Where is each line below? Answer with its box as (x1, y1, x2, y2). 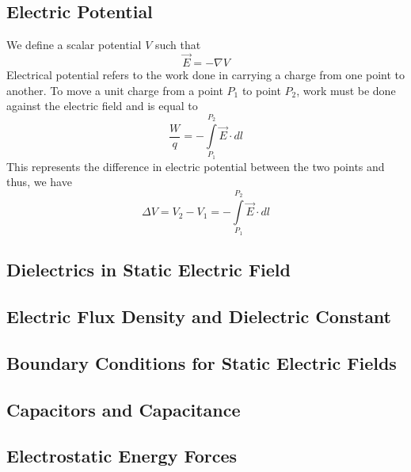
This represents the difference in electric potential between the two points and (6, 158, 385, 174)
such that (154, 36, 201, 53)
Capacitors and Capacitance (6, 397, 241, 421)
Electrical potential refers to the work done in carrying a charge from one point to (6, 67, 405, 83)
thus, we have (6, 173, 72, 190)
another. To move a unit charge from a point (6, 82, 223, 98)
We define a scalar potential (6, 36, 142, 53)
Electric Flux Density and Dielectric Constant (6, 304, 392, 329)
